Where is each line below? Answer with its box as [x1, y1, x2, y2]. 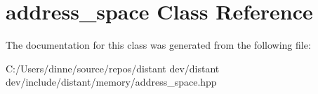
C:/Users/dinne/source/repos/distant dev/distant [6, 61, 220, 75]
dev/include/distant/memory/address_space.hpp [6, 75, 217, 89]
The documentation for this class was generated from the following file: [6, 38, 311, 52]
